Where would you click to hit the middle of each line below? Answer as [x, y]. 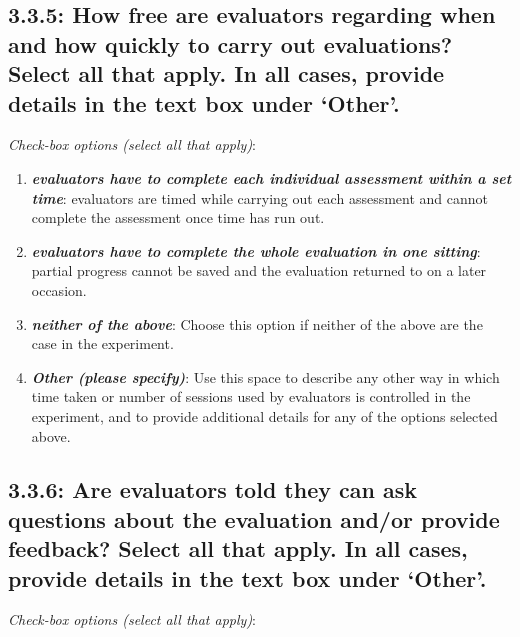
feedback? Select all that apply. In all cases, [238, 548]
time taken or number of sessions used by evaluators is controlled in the [251, 396]
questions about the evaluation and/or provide [254, 518]
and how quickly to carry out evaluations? [230, 43]
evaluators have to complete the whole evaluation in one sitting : [256, 250]
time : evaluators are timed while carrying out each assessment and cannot [260, 197]
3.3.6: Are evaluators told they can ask [212, 489]
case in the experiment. [102, 343]
